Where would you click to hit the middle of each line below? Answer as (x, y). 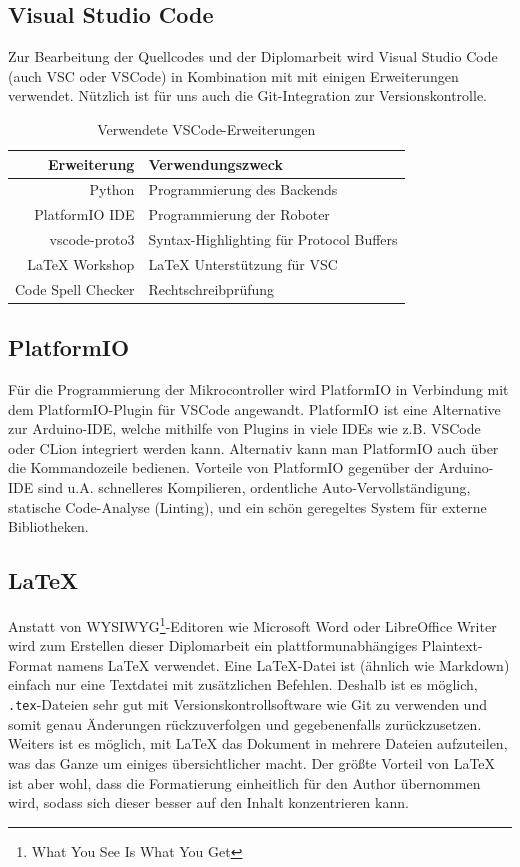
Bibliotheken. (48, 526)
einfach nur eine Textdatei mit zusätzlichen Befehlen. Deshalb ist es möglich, (243, 684)
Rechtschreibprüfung (211, 288)
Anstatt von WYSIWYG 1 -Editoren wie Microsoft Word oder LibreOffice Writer (252, 624)
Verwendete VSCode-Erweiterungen (206, 128)
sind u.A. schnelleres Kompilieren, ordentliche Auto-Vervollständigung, (254, 487)
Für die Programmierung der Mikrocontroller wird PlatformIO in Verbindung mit (258, 389)
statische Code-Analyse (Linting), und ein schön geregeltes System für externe (247, 506)
